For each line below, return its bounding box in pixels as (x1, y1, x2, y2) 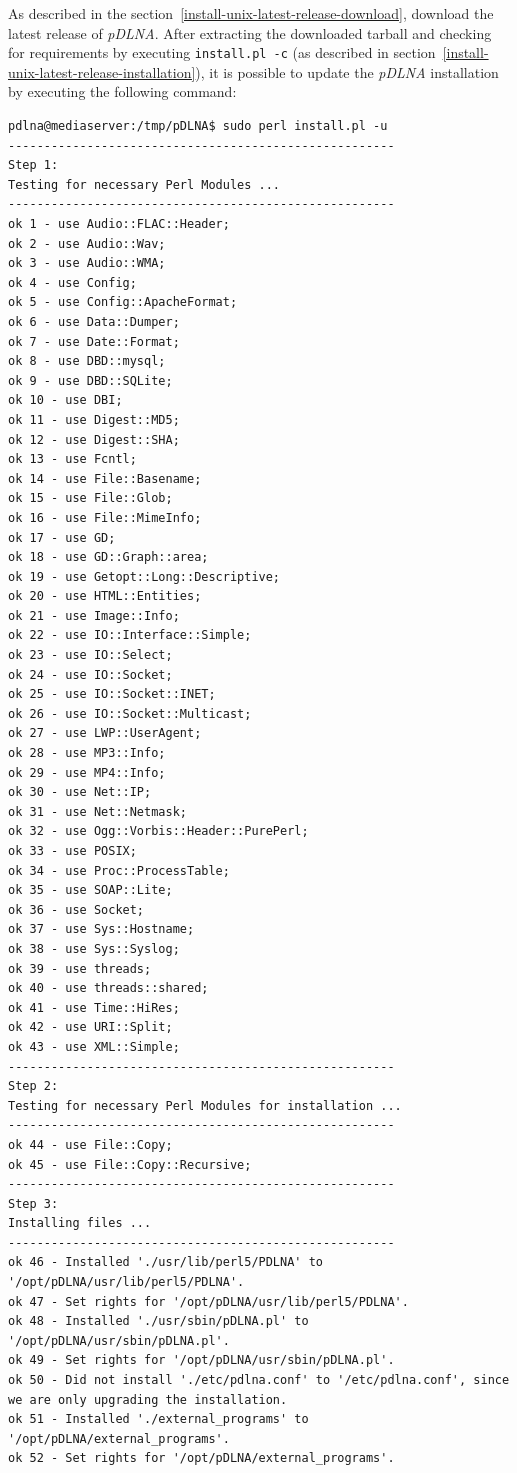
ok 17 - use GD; (8, 530, 116, 545)
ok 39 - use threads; (8, 961, 152, 976)
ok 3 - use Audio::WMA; (8, 256, 166, 271)
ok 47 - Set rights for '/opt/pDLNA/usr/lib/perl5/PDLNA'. (8, 1294, 409, 1309)
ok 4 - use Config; (8, 275, 137, 290)
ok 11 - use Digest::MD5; (8, 412, 180, 427)
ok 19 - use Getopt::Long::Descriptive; (8, 569, 281, 584)
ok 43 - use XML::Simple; (8, 1039, 180, 1054)
